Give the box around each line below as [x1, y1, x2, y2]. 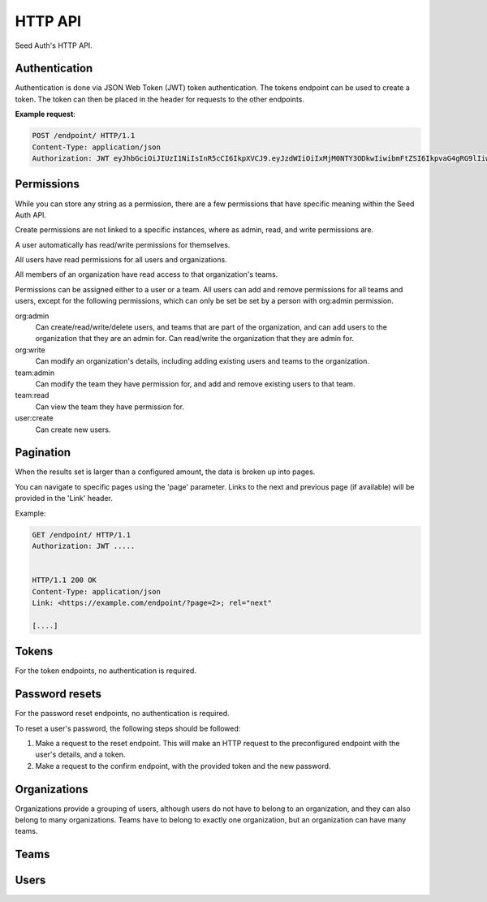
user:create [15, 413, 54, 423]
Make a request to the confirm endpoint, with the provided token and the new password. [35, 761, 331, 770]
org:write [15, 345, 45, 355]
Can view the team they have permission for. [35, 402, 185, 412]
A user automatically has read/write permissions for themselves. [15, 240, 231, 249]
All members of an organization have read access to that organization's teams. [15, 270, 278, 279]
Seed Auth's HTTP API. [15, 41, 93, 50]
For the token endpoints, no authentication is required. [15, 666, 196, 675]
